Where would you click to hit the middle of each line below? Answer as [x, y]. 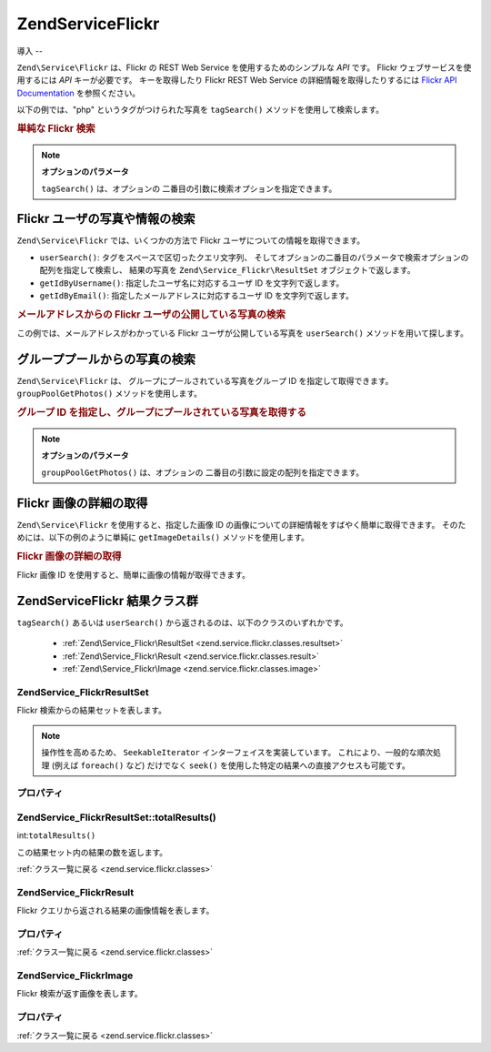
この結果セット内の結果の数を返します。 [92, 852]
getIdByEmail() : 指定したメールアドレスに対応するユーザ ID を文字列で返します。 [197, 296]
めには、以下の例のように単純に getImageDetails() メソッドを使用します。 [163, 538]
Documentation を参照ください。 [79, 93]
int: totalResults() [56, 835]
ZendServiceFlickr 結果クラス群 [108, 601]
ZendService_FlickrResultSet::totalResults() [117, 817]
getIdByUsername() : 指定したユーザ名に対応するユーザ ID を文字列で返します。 [192, 283]
